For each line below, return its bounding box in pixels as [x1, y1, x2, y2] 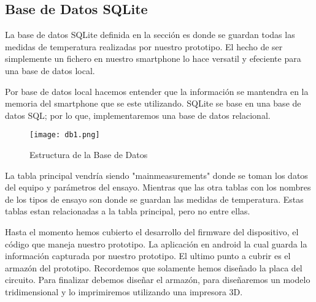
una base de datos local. [5, 64, 95, 77]
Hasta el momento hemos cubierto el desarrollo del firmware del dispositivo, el [5, 225, 299, 238]
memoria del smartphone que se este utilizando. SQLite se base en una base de [5, 97, 301, 110]
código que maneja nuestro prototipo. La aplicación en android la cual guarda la [5, 237, 307, 250]
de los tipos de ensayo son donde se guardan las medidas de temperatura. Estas [5, 192, 304, 205]
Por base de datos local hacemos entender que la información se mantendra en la [5, 85, 309, 97]
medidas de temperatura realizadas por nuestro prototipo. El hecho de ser [5, 40, 283, 53]
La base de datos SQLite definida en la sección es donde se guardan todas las [5, 28, 295, 41]
